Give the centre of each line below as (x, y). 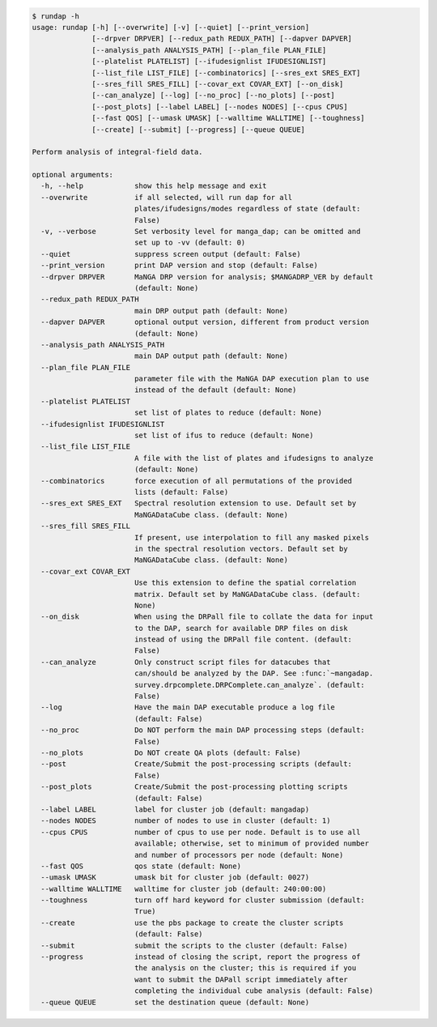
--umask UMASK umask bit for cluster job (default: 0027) (175, 878)
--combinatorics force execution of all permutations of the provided (196, 481)
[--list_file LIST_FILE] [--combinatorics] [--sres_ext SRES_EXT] (226, 72)
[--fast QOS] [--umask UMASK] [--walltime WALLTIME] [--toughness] (229, 118)
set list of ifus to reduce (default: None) (224, 436)
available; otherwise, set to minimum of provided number (252, 844)
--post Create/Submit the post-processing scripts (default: (196, 764)
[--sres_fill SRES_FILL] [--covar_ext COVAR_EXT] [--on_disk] (218, 84)
